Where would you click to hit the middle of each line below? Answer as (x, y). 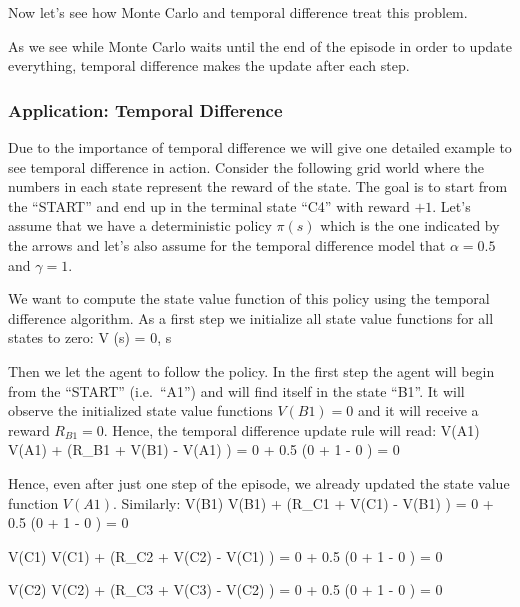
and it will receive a (418, 410)
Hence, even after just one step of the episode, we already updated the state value (259, 482)
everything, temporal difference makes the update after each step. (209, 65)
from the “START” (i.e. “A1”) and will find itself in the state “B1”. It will (236, 390)
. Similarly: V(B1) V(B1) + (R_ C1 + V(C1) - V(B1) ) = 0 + (303, 502)
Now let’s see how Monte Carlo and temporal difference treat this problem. (238, 12)
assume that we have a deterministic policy (140, 225)
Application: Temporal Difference (145, 109)
